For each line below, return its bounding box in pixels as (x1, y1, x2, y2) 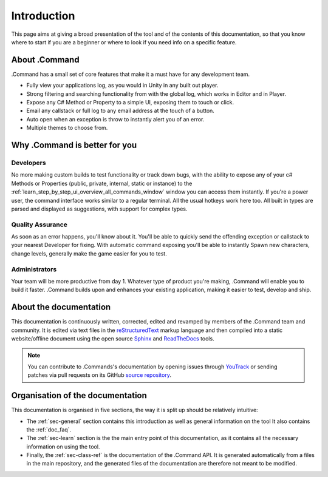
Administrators (11, 265, 57, 273)
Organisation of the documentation (11, 390, 147, 401)
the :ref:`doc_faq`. (26, 425, 72, 433)
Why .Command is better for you (11, 140, 137, 150)
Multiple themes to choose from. (26, 124, 108, 132)
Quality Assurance (11, 220, 68, 229)
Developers (11, 158, 46, 167)
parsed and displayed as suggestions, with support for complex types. (11, 205, 188, 212)
